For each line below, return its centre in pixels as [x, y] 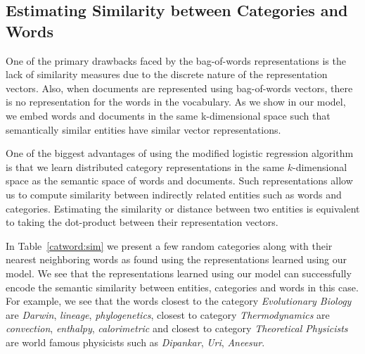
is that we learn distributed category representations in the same [145, 166]
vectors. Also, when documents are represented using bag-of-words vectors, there [179, 88]
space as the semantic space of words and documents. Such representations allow [179, 181]
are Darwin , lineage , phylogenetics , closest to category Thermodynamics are [168, 314]
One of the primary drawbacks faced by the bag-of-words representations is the [176, 60]
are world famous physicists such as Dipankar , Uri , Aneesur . [135, 342]
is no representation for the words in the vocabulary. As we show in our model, [176, 102]
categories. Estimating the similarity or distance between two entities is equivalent [183, 208]
